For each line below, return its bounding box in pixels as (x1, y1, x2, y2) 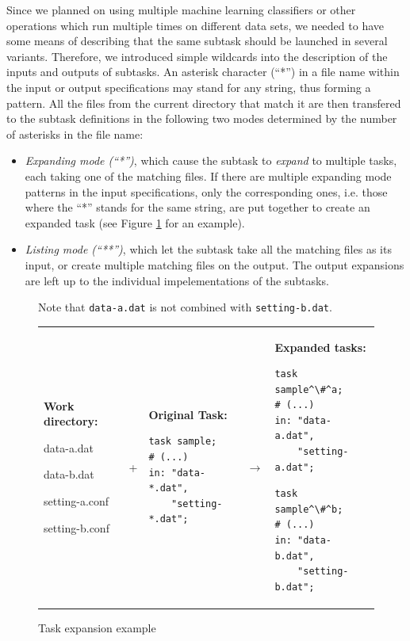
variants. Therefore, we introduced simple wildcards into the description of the (6, 48, 388, 64)
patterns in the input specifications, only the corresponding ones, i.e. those (25, 183, 388, 200)
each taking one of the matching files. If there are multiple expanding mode (25, 167, 392, 184)
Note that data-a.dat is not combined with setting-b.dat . (38, 299, 332, 315)
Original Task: (148, 406, 228, 422)
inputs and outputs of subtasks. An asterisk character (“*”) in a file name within (6, 63, 400, 80)
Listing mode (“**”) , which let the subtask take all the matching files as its (25, 241, 392, 258)
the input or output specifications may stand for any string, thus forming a (6, 78, 371, 95)
